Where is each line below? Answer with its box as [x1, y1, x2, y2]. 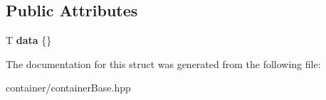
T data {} [6, 33, 52, 48]
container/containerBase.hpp [6, 80, 131, 95]
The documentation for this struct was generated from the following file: [6, 56, 321, 71]
